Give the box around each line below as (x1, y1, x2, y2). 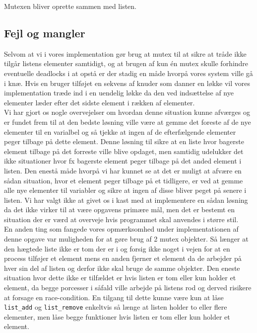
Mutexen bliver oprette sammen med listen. (4, 1, 136, 11)
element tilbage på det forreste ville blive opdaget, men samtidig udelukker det (4, 146, 244, 156)
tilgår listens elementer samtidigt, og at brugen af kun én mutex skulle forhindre (4, 58, 249, 69)
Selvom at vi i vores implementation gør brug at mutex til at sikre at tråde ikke (4, 48, 247, 59)
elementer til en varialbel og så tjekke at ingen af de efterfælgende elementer (4, 126, 236, 137)
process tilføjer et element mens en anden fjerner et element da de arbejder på (4, 253, 242, 263)
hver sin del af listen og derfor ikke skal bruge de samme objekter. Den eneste (4, 262, 240, 273)
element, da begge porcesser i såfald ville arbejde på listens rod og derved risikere (4, 282, 252, 293)
